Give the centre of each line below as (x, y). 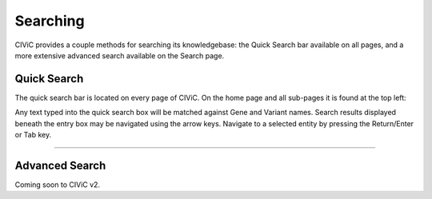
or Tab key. (33, 135)
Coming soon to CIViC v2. (57, 185)
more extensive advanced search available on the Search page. (120, 55)
